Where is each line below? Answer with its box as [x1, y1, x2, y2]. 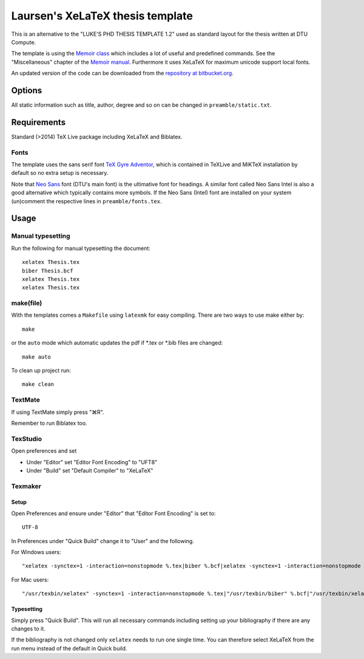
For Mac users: [11, 576, 49, 583]
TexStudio [11, 434, 42, 443]
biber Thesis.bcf [22, 267, 73, 274]
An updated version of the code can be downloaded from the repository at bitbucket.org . [11, 70, 234, 77]
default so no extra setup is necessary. [11, 169, 109, 177]
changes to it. [11, 625, 45, 632]
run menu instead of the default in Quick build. [11, 644, 127, 652]
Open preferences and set [11, 447, 77, 455]
